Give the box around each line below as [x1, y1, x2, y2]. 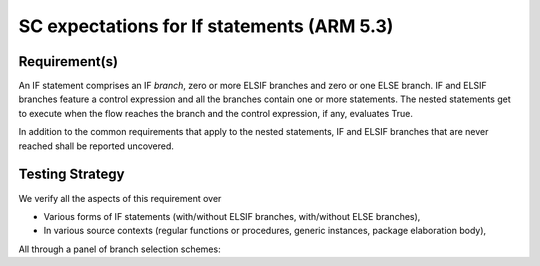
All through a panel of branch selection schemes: [18, 243, 221, 255]
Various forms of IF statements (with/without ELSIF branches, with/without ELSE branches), [43, 210, 421, 222]
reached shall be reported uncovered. [18, 140, 175, 152]
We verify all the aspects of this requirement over [18, 192, 222, 204]
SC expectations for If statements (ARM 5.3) [18, 15, 394, 37]
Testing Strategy [18, 166, 125, 183]
